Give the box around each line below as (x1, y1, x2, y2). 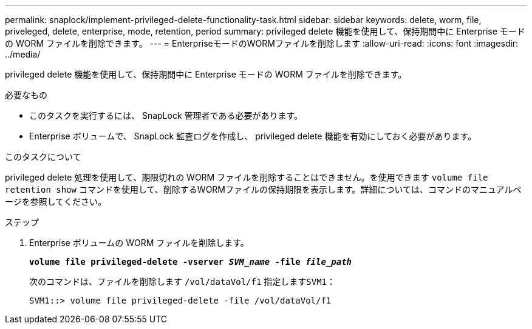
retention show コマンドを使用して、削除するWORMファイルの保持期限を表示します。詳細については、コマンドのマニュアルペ (5, 184, 522, 194)
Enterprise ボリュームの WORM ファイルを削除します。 (29, 238, 249, 248)
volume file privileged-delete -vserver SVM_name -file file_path (29, 257, 352, 267)
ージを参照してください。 (5, 196, 106, 207)
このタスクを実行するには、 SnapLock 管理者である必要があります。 (29, 110, 303, 121)
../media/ (5, 49, 41, 59)
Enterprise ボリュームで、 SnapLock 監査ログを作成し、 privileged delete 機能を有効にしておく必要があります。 (29, 131, 477, 141)
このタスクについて (5, 151, 81, 162)
